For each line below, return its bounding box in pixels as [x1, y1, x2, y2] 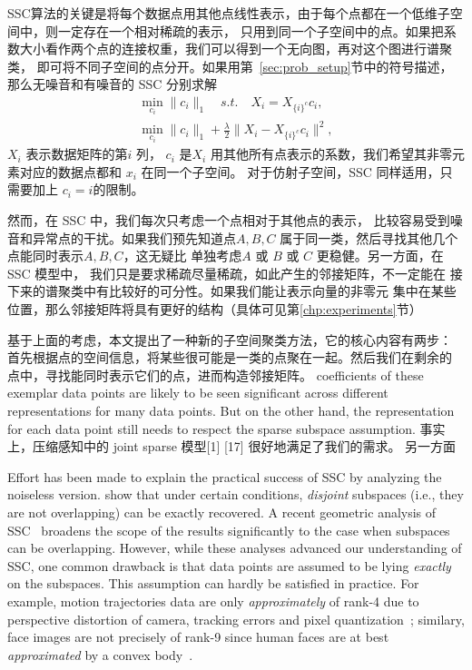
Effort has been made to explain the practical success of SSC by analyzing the [7, 467, 442, 486]
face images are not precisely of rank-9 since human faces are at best [7, 627, 389, 646]
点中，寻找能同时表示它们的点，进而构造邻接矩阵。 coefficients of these [7, 365, 424, 384]
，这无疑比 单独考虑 [123, 246, 242, 265]
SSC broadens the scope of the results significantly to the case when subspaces [7, 520, 450, 539]
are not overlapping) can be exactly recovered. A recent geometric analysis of [7, 502, 437, 521]
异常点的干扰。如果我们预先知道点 [32, 228, 236, 247]
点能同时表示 [7, 246, 84, 265]
